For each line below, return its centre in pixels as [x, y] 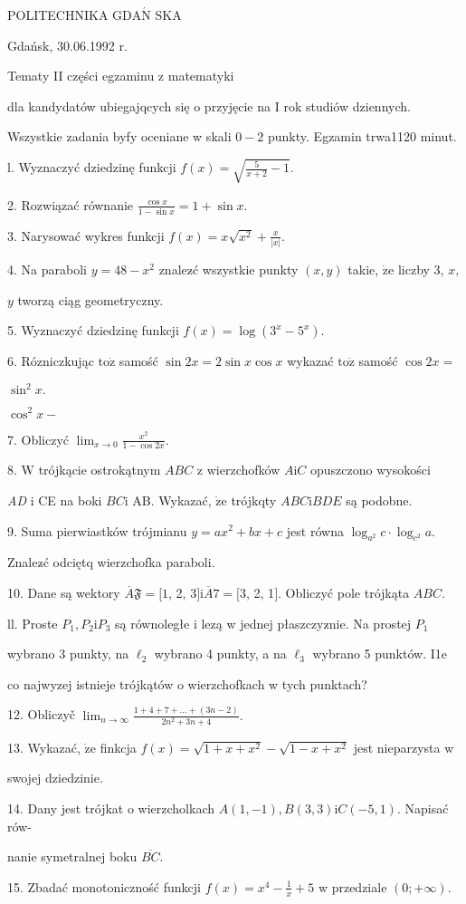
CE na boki [70, 500]
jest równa [315, 530]
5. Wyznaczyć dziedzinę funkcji [93, 330]
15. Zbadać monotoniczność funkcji [104, 886]
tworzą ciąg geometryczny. [90, 299]
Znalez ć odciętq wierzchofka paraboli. [111, 562]
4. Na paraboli [47, 269]
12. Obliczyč [42, 714]
